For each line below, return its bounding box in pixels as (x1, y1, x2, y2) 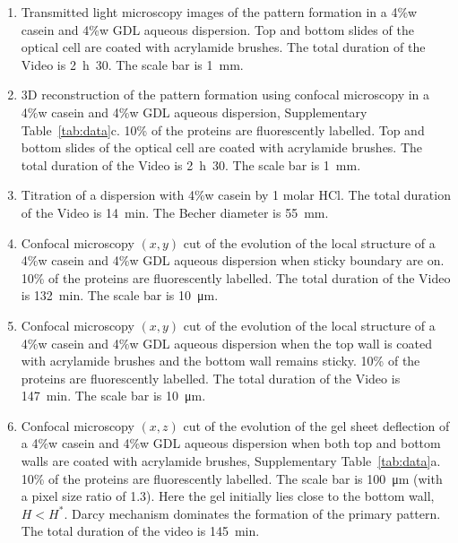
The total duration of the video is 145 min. (21, 521, 260, 540)
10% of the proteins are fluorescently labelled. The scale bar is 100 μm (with (21, 469, 443, 487)
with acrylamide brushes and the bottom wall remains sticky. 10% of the (21, 351, 420, 370)
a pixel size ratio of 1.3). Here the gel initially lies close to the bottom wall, (21, 487, 435, 505)
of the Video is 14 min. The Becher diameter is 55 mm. (21, 203, 329, 221)
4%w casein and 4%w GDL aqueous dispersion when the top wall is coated (21, 333, 433, 352)
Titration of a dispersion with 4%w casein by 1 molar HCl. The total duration (21, 185, 451, 204)
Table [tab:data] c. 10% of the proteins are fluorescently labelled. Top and (21, 120, 425, 139)
